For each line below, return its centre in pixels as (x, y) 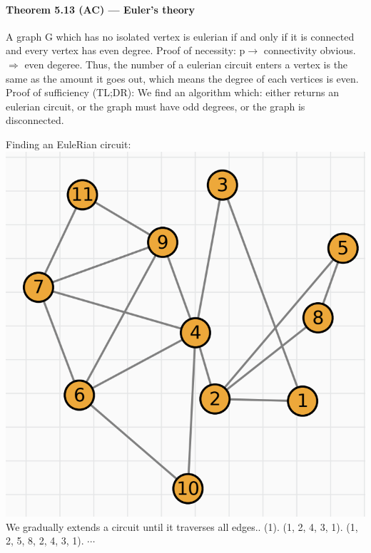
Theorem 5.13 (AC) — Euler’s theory (100, 9)
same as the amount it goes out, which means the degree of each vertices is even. (182, 78)
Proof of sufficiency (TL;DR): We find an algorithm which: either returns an (173, 92)
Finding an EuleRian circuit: (68, 144)
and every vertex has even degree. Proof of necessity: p (126, 50)
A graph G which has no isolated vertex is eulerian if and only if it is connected (180, 36)
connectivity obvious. (310, 50)
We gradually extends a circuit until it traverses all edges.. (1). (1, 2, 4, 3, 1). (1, (182, 526)
